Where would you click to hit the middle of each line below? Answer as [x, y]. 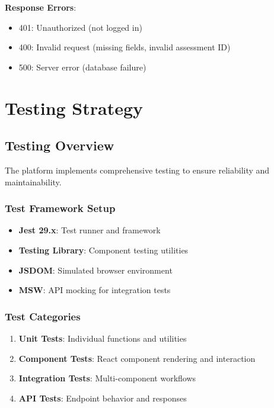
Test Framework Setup [60, 208]
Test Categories [43, 316]
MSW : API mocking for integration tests [95, 290]
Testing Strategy [74, 107]
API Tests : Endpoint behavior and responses [103, 398]
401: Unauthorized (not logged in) [80, 27]
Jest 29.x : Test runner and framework [90, 230]
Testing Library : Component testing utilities [103, 250]
